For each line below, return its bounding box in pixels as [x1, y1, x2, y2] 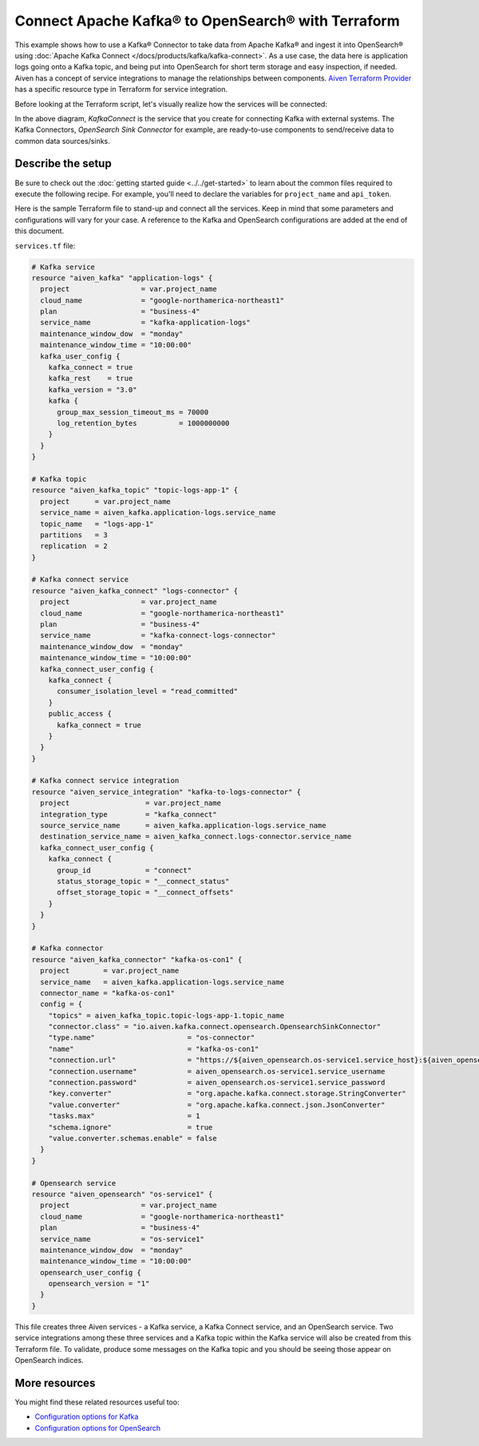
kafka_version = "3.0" [48, 385, 137, 394]
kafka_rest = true [48, 374, 133, 383]
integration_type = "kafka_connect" [40, 810, 217, 818]
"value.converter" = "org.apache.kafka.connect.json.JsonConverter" [48, 1100, 386, 1109]
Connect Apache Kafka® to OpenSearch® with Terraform [14, 12, 400, 30]
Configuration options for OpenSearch [34, 1423, 161, 1432]
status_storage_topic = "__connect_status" [57, 877, 230, 885]
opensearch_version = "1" [48, 1279, 150, 1289]
